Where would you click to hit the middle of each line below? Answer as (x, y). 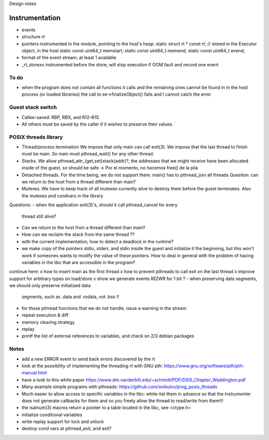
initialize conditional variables (52, 415)
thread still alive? (39, 216)
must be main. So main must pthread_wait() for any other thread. (88, 154)
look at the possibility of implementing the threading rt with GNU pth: (92, 366)
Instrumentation (35, 18)
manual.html (34, 373)
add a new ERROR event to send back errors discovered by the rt (88, 359)
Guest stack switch (33, 107)
